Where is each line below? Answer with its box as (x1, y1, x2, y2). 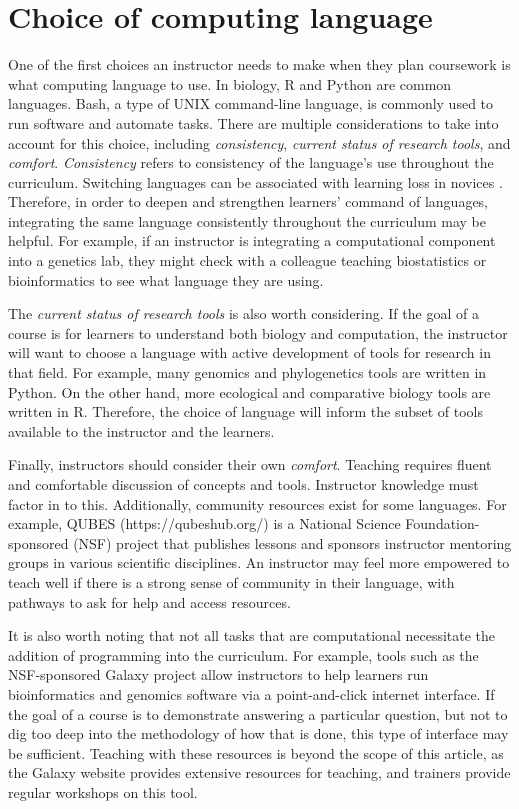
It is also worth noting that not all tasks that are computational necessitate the (8, 625, 496, 646)
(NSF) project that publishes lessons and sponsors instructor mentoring (73, 532, 512, 553)
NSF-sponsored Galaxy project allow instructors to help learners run (8, 664, 429, 685)
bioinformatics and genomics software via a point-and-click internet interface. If (8, 683, 495, 704)
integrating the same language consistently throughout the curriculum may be (8, 210, 486, 231)
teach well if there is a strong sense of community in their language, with (8, 571, 455, 592)
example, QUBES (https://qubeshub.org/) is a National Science (8, 513, 401, 534)
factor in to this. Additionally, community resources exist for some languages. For (8, 493, 507, 514)
